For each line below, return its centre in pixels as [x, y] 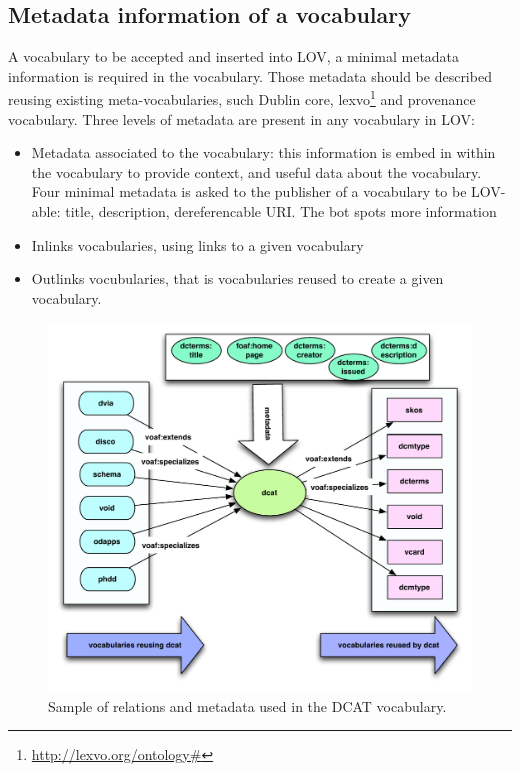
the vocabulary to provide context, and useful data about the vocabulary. [256, 171]
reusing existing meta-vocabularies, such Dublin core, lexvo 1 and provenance [242, 98]
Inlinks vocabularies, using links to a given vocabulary [197, 244]
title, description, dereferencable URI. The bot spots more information [281, 211]
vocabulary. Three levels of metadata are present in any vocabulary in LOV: [241, 118]
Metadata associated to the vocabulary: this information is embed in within [263, 152]
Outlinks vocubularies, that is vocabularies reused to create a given [237, 278]
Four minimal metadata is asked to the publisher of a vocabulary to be [249, 191]
